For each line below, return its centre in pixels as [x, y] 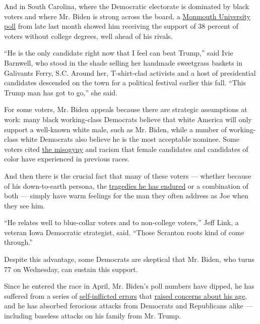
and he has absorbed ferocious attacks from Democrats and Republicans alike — [128, 306]
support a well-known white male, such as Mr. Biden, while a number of [115, 129]
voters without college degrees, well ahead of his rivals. [88, 36]
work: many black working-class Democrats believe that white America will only [128, 119]
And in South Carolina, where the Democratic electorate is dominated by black [127, 6]
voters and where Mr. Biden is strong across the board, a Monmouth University [127, 16]
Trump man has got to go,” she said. [61, 92]
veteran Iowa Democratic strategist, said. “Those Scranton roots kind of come [124, 232]
